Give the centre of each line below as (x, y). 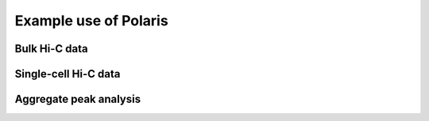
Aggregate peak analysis (78, 99)
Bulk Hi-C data (51, 49)
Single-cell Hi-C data (68, 74)
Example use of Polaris (91, 21)
